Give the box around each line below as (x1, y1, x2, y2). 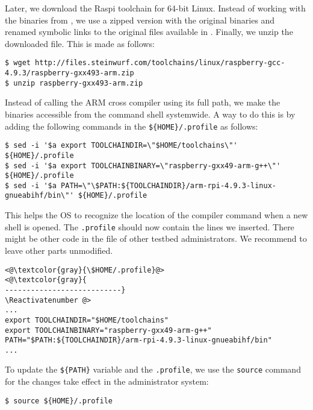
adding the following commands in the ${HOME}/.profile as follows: (5, 119, 258, 132)
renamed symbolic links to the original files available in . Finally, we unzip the (5, 25, 293, 38)
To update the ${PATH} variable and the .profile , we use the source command (5, 363, 301, 376)
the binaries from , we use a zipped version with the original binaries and (5, 13, 275, 26)
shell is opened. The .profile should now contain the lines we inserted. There (5, 220, 294, 233)
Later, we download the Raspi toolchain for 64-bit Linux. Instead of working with (5, 2, 306, 14)
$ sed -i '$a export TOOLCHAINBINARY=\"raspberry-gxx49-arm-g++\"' (5, 161, 281, 170)
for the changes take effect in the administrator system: (5, 375, 209, 388)
